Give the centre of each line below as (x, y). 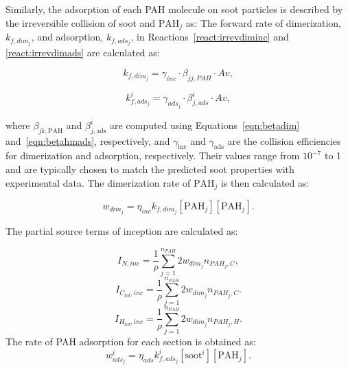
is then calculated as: (265, 182)
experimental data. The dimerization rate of (98, 182)
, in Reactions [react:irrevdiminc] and (210, 37)
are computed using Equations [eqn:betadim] (205, 125)
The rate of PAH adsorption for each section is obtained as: (131, 342)
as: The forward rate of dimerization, (264, 22)
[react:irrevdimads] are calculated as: (83, 53)
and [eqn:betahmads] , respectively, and (88, 140)
